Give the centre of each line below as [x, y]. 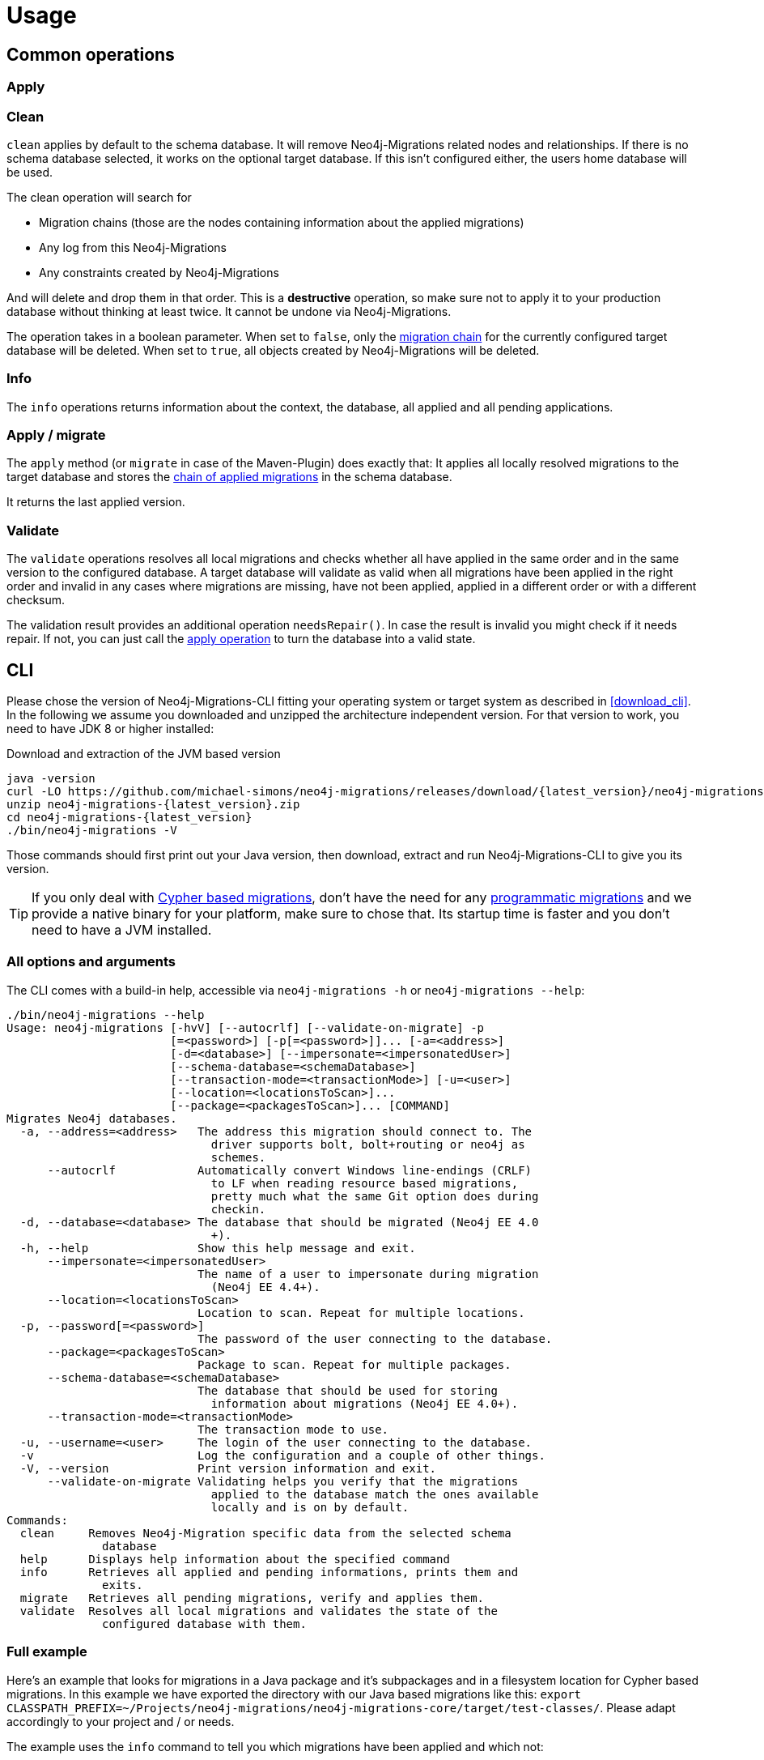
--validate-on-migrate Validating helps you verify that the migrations [283, 1481]
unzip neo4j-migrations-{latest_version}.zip [153, 805]
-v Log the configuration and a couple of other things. [282, 1455]
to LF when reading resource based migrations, [365, 1183]
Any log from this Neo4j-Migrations [133, 247]
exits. [123, 1585]
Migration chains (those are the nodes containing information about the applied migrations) [282, 222]
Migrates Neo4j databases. [92, 1118]
